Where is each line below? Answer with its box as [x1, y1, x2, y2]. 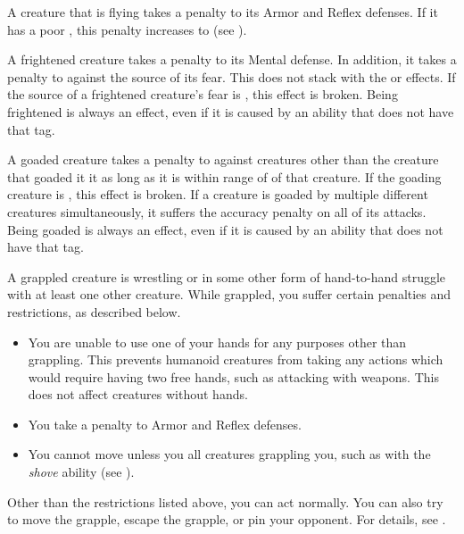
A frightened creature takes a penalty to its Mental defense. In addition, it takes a [7, 50, 457, 69]
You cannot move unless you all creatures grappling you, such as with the [28, 445, 431, 463]
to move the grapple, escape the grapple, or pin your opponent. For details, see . [7, 510, 446, 529]
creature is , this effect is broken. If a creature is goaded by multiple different [7, 185, 428, 204]
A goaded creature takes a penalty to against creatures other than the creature [7, 150, 439, 169]
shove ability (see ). [28, 463, 135, 481]
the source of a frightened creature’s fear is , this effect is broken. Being [7, 85, 398, 104]
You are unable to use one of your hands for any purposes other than [28, 332, 407, 351]
